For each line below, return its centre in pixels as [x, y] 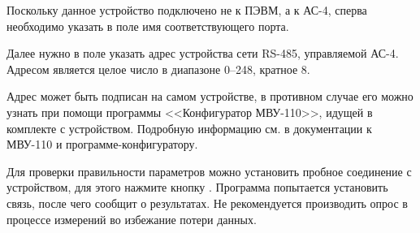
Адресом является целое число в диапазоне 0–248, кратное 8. [158, 69]
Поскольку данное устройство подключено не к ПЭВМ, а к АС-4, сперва [187, 10]
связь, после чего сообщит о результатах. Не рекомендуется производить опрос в [207, 203]
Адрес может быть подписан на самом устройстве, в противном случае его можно [210, 96]
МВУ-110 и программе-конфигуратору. [102, 144]
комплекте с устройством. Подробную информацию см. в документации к [189, 128]
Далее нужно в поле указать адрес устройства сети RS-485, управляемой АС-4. [203, 53]
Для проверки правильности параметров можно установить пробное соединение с [209, 171]
